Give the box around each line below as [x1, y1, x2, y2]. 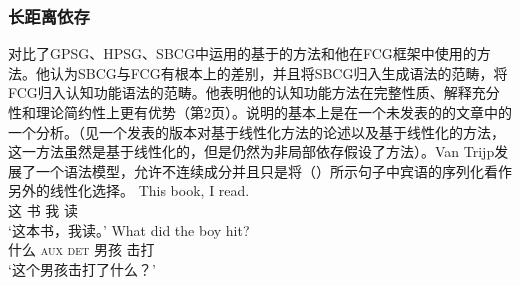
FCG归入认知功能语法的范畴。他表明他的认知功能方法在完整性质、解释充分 [8, 82, 500, 103]
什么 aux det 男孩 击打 [8, 239, 155, 260]
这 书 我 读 [8, 199, 78, 220]
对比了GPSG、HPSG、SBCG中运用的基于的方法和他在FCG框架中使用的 [8, 43, 477, 64]
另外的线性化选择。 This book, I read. [8, 180, 250, 201]
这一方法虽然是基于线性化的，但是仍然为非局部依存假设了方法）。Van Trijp [8, 141, 495, 162]
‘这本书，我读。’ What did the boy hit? [8, 219, 250, 240]
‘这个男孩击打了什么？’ [8, 258, 156, 279]
